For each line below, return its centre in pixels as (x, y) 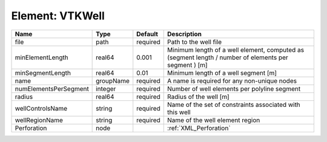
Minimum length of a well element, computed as (236, 50)
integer (106, 89)
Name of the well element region (214, 120)
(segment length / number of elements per (228, 57)
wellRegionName (39, 120)
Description (185, 34)
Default (147, 34)
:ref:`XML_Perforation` (199, 128)
